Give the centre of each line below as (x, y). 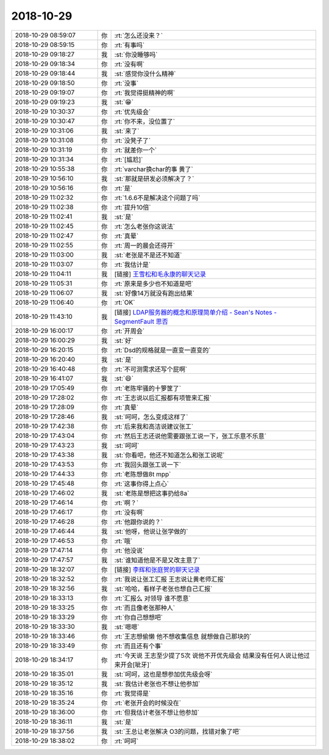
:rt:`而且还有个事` (139, 646)
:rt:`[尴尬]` (129, 159)
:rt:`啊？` (126, 503)
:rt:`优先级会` (133, 112)
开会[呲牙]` (136, 665)
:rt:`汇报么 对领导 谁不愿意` (153, 598)
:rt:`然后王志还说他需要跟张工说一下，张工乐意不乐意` (190, 436)
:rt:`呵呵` (126, 741)
